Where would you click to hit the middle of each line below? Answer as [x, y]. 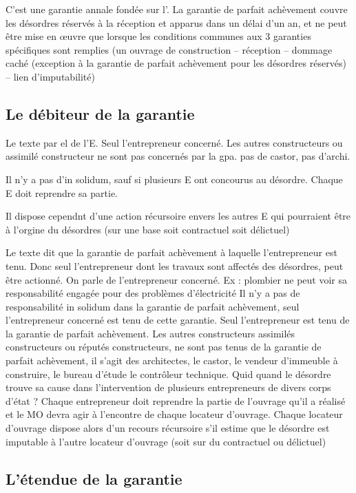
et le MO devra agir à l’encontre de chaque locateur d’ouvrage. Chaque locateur [174, 414]
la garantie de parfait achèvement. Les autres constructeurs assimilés [150, 333]
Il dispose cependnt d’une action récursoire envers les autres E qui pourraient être [178, 216]
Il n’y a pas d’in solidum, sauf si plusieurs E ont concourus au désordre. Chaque [174, 179]
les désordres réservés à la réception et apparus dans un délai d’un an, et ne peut [176, 22]
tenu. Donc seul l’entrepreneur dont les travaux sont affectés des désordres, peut [175, 265]
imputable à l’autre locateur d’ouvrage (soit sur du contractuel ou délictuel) [166, 441]
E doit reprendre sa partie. [62, 192]
